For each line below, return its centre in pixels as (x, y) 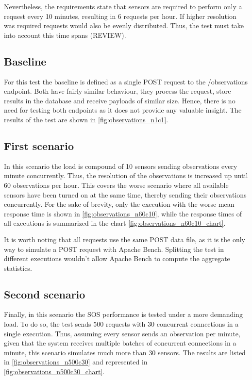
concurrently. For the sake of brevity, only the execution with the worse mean (119, 204)
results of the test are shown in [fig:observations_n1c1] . (86, 119)
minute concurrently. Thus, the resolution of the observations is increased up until (126, 175)
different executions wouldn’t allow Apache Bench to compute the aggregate (117, 258)
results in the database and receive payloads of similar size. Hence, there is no (120, 100)
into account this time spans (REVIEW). (65, 35)
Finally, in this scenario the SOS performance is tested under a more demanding (123, 314)
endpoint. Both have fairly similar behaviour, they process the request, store (118, 91)
